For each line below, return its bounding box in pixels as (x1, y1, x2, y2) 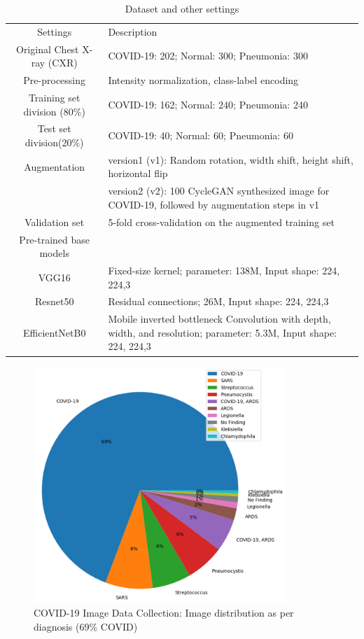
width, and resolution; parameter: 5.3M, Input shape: (108, 325, 337, 339)
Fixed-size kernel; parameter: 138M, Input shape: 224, (108, 263, 340, 277)
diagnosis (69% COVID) (34, 619, 138, 634)
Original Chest (15, 41, 79, 56)
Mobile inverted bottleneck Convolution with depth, (108, 311, 331, 326)
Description (108, 24, 157, 38)
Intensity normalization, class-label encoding (108, 73, 299, 87)
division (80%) (23, 104, 85, 118)
